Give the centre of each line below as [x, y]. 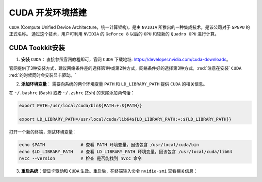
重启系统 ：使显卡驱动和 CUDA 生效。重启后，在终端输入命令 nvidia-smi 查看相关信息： [109, 171]
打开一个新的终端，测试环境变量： [43, 132]
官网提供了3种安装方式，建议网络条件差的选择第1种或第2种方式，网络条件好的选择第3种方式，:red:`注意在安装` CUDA [125, 68]
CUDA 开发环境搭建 [48, 13]
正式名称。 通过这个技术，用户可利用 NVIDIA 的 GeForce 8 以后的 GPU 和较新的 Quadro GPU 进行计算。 [114, 33]
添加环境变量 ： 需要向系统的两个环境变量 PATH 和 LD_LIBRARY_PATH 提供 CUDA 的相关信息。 [114, 84]
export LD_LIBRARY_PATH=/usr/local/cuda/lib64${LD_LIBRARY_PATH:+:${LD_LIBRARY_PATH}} [125, 119]
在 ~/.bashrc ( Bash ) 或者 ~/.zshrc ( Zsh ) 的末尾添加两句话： [72, 93]
